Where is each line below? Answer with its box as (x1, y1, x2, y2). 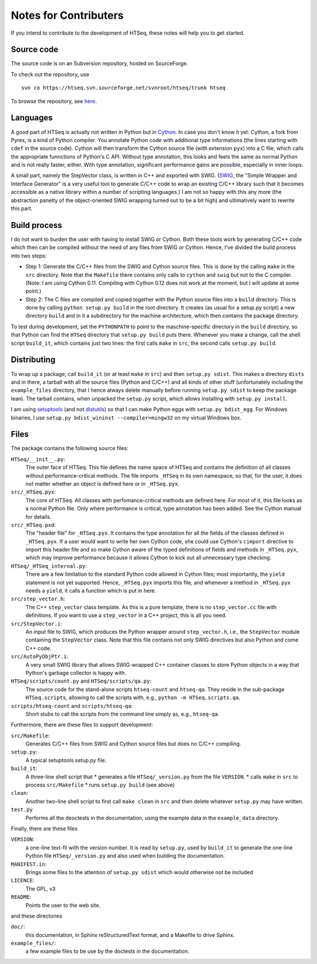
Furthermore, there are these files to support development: (11, 721, 153, 728)
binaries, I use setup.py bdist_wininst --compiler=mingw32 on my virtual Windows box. (11, 414, 242, 421)
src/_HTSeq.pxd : (11, 521, 56, 528)
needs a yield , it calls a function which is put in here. (25, 587, 157, 594)
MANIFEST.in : (11, 861, 47, 868)
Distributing (11, 355, 56, 365)
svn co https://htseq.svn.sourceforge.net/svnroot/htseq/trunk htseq (21, 85, 226, 91)
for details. (25, 513, 52, 520)
